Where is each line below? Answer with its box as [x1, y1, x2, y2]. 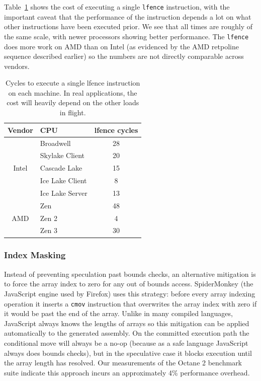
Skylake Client [40, 150, 85, 161]
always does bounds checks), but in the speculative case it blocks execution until [4, 347, 252, 358]
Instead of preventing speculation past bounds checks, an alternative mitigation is [4, 268, 256, 279]
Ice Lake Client [40, 175, 87, 186]
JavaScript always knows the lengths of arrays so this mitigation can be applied [4, 318, 249, 328]
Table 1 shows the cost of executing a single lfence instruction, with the [4, 2, 230, 12]
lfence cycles [94, 124, 138, 135]
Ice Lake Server [40, 187, 88, 198]
